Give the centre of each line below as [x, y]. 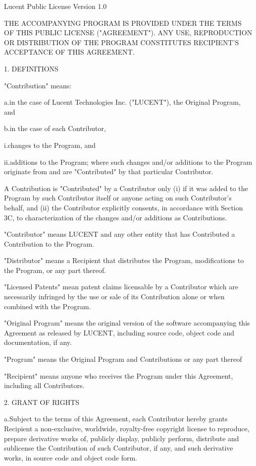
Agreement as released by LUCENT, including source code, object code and [119, 332]
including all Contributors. [44, 385]
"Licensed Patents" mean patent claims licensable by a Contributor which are [121, 287]
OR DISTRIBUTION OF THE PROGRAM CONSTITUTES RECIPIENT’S [122, 42]
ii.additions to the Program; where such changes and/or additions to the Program [128, 162]
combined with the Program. [48, 306]
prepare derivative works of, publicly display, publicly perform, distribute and [122, 438]
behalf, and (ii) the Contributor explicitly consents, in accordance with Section [124, 207]
